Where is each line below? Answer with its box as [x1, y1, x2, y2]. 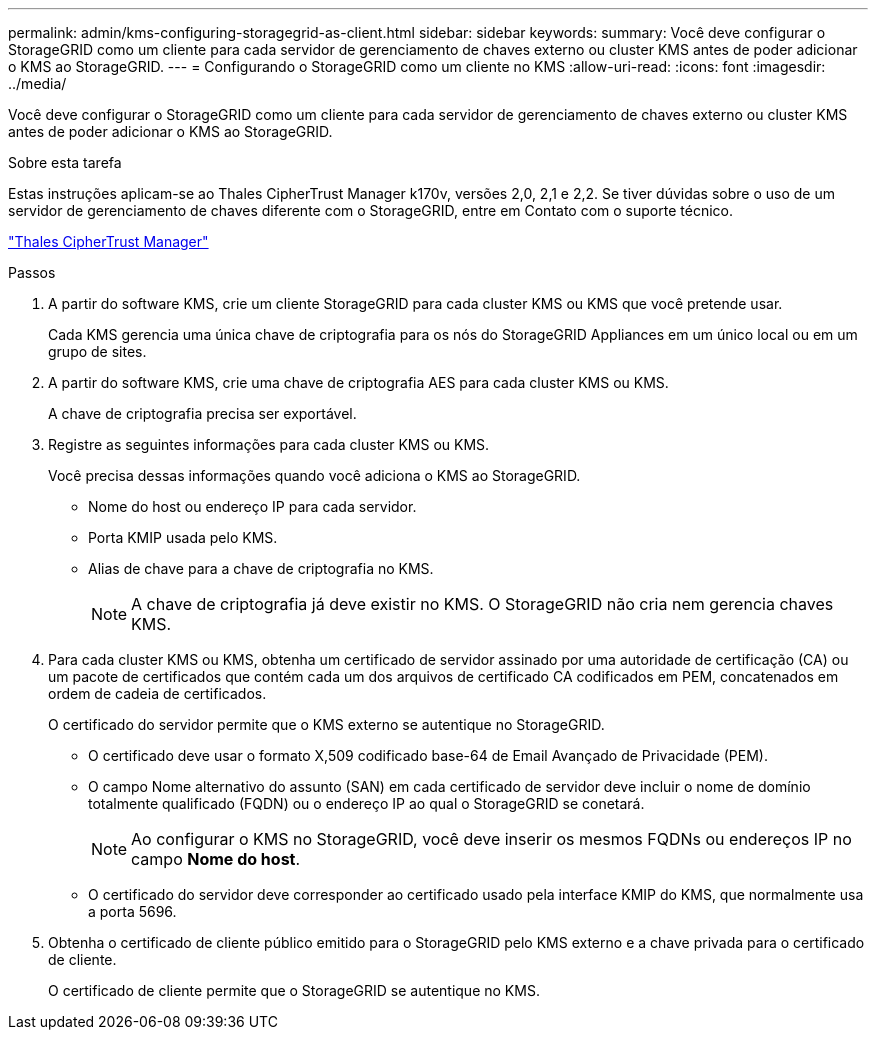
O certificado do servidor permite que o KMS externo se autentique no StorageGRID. [48, 716, 605, 733]
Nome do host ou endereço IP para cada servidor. [88, 498, 417, 515]
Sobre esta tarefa [8, 154, 122, 171]
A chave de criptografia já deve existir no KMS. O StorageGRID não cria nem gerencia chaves [131, 594, 834, 614]
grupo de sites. [48, 343, 147, 360]
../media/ [8, 75, 67, 92]
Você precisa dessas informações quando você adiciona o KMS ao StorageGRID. [48, 467, 581, 484]
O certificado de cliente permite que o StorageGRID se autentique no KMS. [48, 982, 540, 999]
